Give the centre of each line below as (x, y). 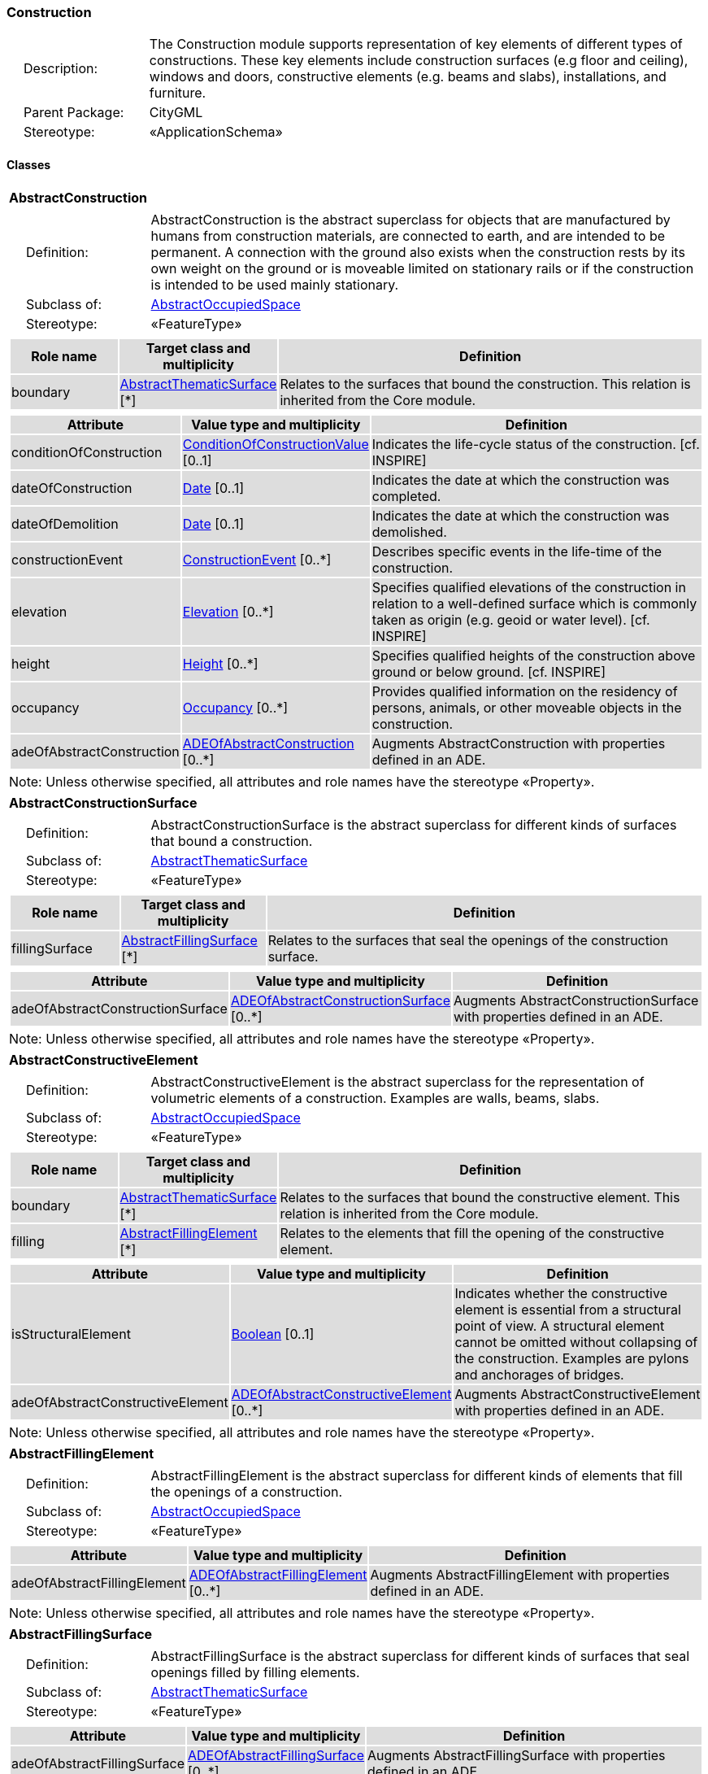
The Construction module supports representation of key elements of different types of (416, 44)
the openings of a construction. (247, 1491)
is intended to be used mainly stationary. (275, 284)
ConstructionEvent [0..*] (257, 559)
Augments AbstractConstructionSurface (576, 1000)
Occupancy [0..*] (235, 707)
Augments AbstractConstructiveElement (578, 1394)
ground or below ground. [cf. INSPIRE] (489, 671)
